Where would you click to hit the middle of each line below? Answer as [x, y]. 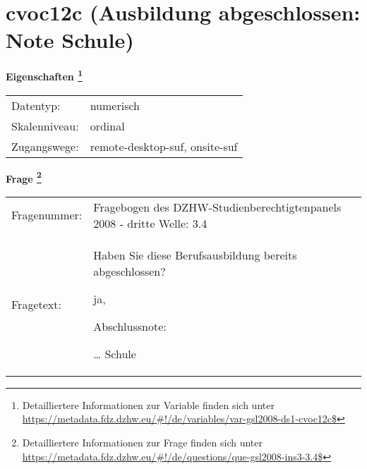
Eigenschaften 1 [44, 75]
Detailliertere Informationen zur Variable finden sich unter [148, 404]
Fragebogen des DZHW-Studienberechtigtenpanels [217, 207]
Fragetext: [36, 304]
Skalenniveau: [45, 126]
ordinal [107, 126]
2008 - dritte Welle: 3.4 [150, 223]
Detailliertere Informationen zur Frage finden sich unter [143, 442]
